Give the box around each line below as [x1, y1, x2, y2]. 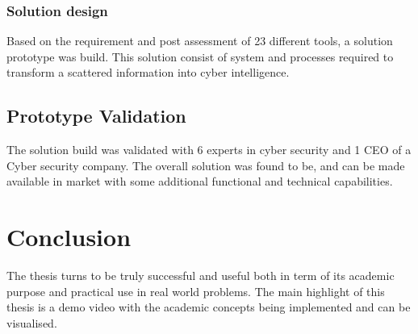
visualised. [6, 314, 57, 331]
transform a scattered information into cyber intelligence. [6, 64, 290, 81]
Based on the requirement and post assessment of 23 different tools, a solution [6, 32, 393, 49]
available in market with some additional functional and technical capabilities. [6, 173, 393, 190]
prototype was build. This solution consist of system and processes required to [6, 48, 394, 65]
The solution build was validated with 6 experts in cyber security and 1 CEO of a [6, 141, 412, 158]
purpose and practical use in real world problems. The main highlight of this [6, 282, 385, 299]
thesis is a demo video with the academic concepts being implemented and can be [6, 299, 411, 315]
